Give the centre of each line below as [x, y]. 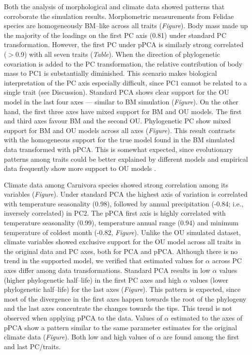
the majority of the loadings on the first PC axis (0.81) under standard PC [115, 35]
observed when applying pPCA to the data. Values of [83, 318]
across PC [227, 261]
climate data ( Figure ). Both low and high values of [79, 337]
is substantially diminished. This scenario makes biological [130, 73]
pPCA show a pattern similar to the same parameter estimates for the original [121, 327]
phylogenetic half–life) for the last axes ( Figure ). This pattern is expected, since [122, 289]
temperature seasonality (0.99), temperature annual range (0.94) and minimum [121, 223]
